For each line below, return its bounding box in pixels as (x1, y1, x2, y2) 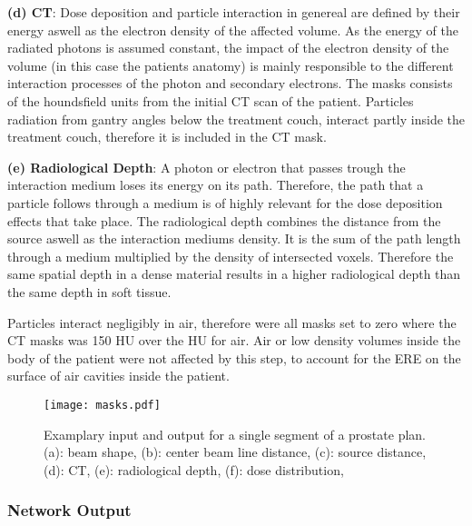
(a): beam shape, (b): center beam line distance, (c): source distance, (44, 442, 427, 461)
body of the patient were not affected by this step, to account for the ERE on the (7, 348, 461, 367)
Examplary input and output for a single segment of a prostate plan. (44, 424, 426, 443)
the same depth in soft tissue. (7, 282, 172, 301)
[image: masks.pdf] (44, 398, 161, 412)
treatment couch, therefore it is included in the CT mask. (7, 127, 327, 146)
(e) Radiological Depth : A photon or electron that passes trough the (7, 157, 406, 176)
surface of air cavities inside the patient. (7, 366, 230, 385)
